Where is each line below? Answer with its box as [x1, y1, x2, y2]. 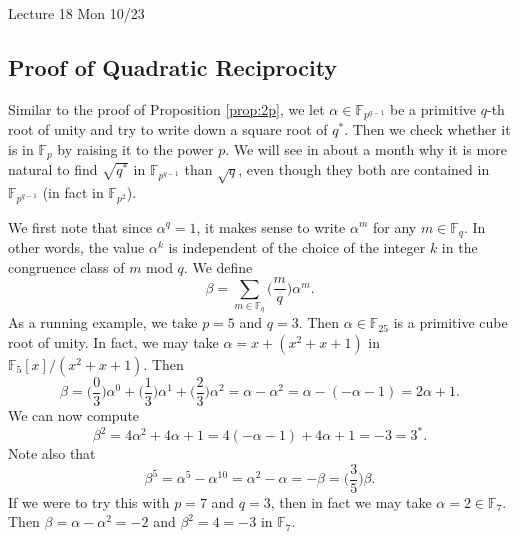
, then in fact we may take [270, 491, 432, 512]
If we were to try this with [8, 491, 170, 512]
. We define [183, 256, 253, 277]
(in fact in [42, 182, 104, 203]
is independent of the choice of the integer [168, 236, 426, 257]
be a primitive [390, 98, 477, 119]
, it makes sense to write [196, 216, 346, 237]
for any [373, 216, 417, 237]
